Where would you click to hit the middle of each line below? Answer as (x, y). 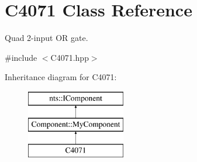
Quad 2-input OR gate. (46, 38)
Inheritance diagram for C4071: (61, 77)
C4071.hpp (70, 57)
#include (21, 57)
